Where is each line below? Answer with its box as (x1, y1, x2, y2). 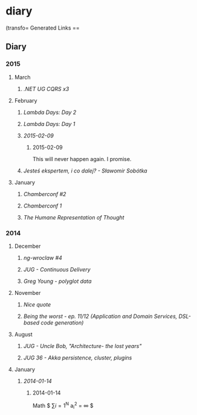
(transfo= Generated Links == (5, 24, 80, 31)
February (14, 97, 37, 104)
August (14, 331, 33, 338)
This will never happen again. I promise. (32, 155, 132, 162)
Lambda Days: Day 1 (23, 120, 76, 127)
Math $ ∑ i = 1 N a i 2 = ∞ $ (32, 401, 94, 411)
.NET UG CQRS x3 (23, 85, 69, 92)
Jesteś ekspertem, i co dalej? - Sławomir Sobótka (23, 167, 147, 174)
